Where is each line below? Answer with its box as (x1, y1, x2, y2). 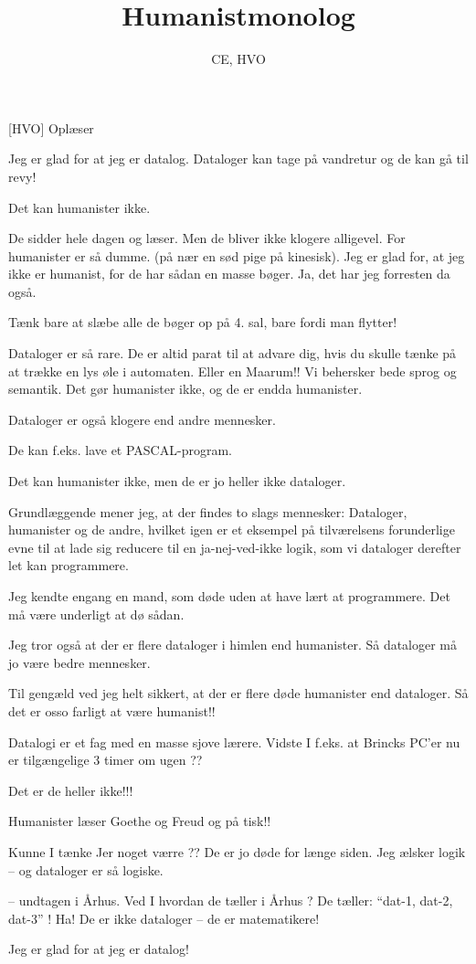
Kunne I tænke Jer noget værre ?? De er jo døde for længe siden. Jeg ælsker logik (8, 842, 466, 861)
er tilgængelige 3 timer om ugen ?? (8, 750, 203, 769)
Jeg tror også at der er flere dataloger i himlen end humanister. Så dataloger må (8, 635, 458, 654)
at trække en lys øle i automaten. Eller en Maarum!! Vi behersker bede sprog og (8, 361, 457, 380)
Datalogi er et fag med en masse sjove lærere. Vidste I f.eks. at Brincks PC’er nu (8, 732, 460, 751)
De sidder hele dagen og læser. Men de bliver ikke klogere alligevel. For (8, 228, 406, 248)
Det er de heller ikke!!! (8, 780, 133, 800)
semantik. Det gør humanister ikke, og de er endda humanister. (8, 379, 363, 398)
